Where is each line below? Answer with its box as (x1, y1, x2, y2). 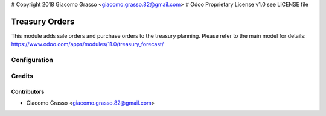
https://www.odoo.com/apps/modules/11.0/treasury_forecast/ (11, 41, 164, 48)
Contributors (11, 88, 45, 96)
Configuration (11, 56, 54, 64)
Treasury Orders (11, 16, 75, 26)
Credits (11, 72, 33, 80)
